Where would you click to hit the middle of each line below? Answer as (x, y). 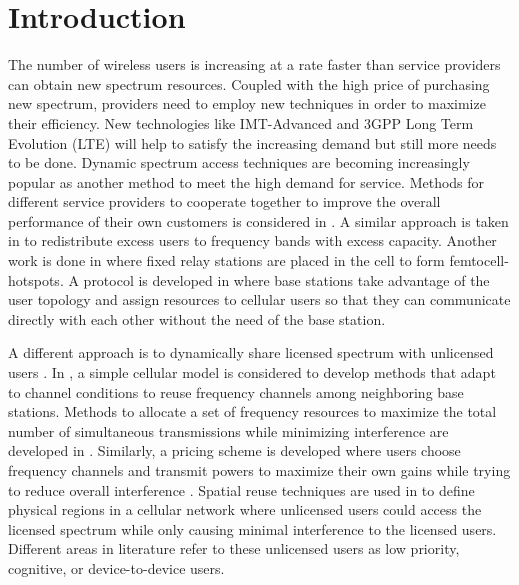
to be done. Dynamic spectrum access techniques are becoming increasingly (239, 162)
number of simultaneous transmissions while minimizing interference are (228, 430)
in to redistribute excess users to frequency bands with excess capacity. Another (252, 240)
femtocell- (479, 260)
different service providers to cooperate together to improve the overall (224, 201)
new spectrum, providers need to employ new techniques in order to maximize (247, 103)
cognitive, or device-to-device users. (116, 567)
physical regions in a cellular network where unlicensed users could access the (245, 509)
